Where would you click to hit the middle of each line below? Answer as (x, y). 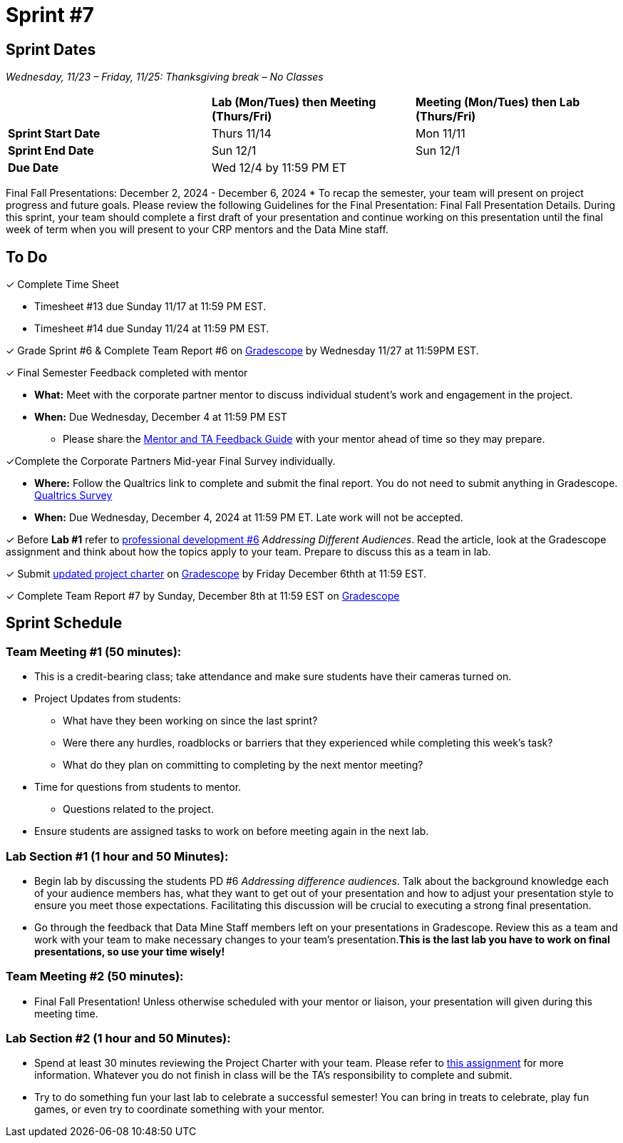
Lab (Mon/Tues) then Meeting (294, 102)
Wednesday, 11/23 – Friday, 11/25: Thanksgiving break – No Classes (165, 77)
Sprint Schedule (64, 623)
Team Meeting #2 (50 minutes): (95, 977)
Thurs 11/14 (241, 134)
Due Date (33, 168)
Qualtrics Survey (73, 496)
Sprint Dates (51, 49)
